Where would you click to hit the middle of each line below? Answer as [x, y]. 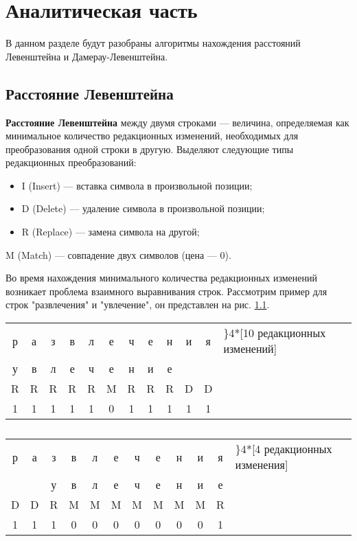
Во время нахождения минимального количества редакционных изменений [161, 278]
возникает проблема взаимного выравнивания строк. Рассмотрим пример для [166, 291]
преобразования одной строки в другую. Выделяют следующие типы [150, 149]
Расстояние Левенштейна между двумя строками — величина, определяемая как [177, 122]
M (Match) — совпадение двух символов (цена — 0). [118, 254]
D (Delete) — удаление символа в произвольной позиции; [143, 208]
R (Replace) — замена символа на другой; [111, 232]
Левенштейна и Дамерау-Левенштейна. [87, 56]
